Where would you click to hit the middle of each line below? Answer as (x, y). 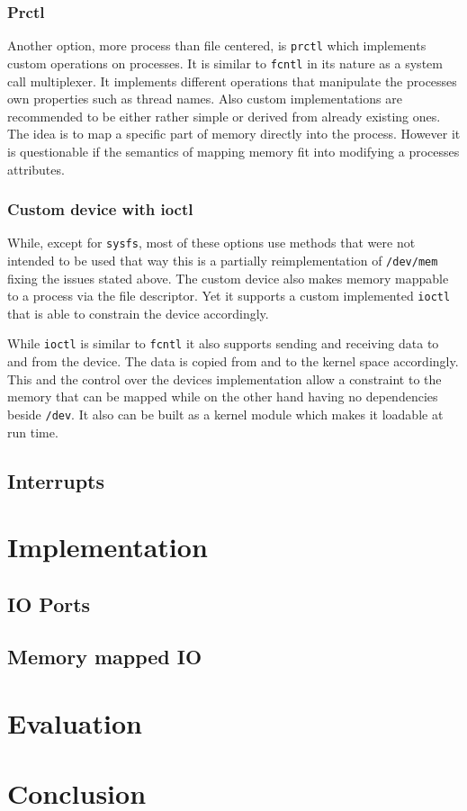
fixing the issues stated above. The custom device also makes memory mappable (228, 278)
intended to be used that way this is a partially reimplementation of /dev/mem (223, 260)
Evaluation (75, 723)
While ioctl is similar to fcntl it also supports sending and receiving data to (223, 343)
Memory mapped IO (105, 657)
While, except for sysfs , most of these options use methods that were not (211, 243)
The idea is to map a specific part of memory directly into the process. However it (234, 134)
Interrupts (56, 480)
